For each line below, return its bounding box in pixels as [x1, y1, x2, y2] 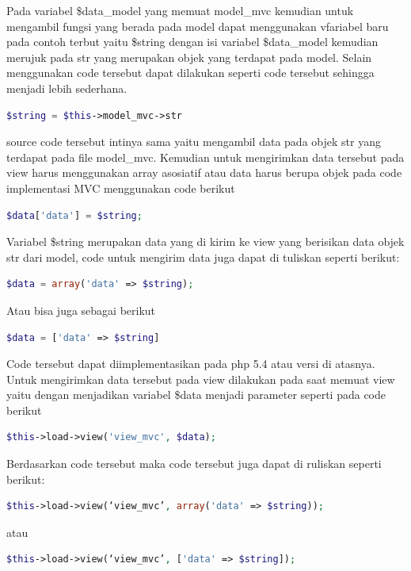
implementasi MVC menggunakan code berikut [6, 179, 235, 196]
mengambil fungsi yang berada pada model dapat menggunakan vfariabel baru [6, 17, 389, 34]
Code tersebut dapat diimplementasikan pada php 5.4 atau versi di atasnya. [6, 355, 375, 372]
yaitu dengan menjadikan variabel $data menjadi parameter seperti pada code [6, 386, 386, 403]
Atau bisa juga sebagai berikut [6, 301, 156, 318]
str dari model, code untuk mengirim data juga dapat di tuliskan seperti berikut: [6, 248, 400, 265]
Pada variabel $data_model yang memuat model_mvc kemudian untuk [6, 2, 354, 18]
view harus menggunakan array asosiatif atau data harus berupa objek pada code [6, 164, 402, 181]
